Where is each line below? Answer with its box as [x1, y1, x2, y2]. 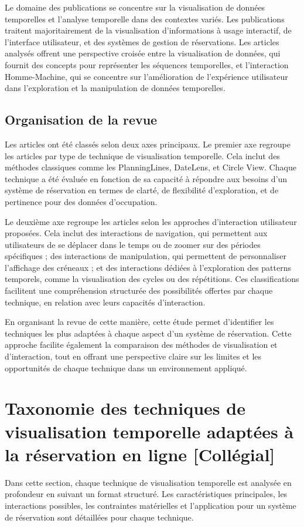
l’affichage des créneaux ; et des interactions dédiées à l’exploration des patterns [5, 261, 292, 273]
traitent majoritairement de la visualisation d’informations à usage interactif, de [5, 24, 292, 36]
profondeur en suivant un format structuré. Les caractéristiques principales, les [5, 488, 288, 500]
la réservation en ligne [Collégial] [5, 442, 275, 466]
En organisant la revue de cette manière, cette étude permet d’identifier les [5, 315, 274, 328]
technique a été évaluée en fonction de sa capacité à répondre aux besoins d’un [5, 172, 288, 184]
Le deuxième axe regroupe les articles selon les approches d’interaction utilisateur [5, 215, 297, 227]
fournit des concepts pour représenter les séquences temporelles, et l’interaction [5, 58, 289, 71]
